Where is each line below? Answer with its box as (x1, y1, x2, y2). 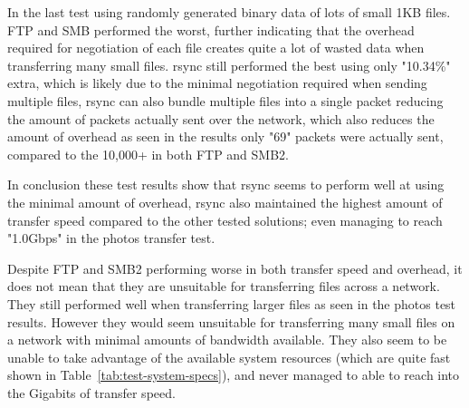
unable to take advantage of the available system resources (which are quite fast (7, 347, 451, 366)
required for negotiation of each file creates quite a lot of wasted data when (7, 38, 425, 57)
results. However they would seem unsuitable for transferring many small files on (7, 312, 455, 331)
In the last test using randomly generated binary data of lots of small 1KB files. (7, 3, 451, 21)
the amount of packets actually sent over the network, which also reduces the (7, 109, 435, 128)
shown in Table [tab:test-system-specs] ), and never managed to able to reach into (7, 365, 460, 384)
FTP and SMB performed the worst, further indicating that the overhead (7, 20, 415, 39)
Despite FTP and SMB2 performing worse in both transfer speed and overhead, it (7, 258, 463, 277)
